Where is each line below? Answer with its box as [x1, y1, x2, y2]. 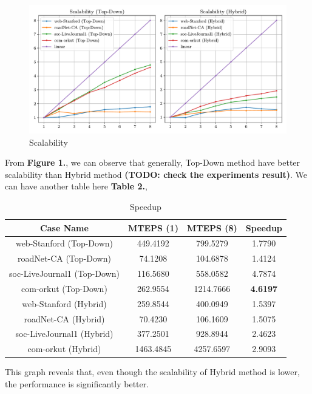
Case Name [40, 221, 89, 234]
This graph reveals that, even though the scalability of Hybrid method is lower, [5, 365, 300, 378]
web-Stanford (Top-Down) [15, 237, 114, 250]
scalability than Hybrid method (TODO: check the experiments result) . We [5, 168, 308, 180]
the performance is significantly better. [5, 378, 149, 390]
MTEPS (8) [186, 221, 237, 234]
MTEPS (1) [127, 221, 178, 234]
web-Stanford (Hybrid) [22, 297, 107, 310]
